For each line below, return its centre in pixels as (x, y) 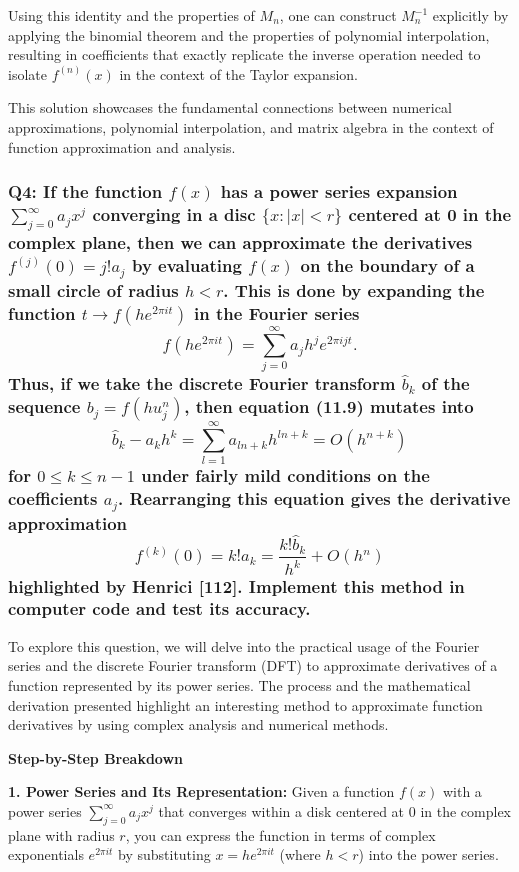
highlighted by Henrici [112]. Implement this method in (236, 585)
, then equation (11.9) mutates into (329, 405)
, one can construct (338, 15)
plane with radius (61, 834)
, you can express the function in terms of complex (280, 834)
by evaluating (186, 265)
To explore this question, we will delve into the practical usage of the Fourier (244, 645)
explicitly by (470, 15)
